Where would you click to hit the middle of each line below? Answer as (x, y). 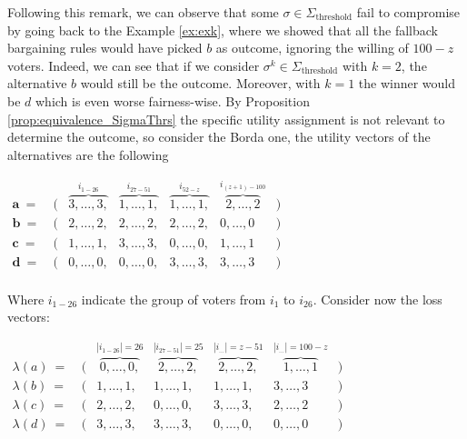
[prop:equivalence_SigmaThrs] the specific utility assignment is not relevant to (226, 119)
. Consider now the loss (378, 299)
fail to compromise (408, 12)
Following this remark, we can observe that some (143, 12)
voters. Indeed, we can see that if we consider (134, 65)
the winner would (407, 83)
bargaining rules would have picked (105, 48)
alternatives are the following (88, 154)
